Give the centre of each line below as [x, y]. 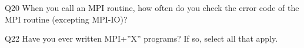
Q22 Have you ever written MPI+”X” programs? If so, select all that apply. [141, 38]
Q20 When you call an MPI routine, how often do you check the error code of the [152, 8]
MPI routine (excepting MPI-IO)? [66, 19]
